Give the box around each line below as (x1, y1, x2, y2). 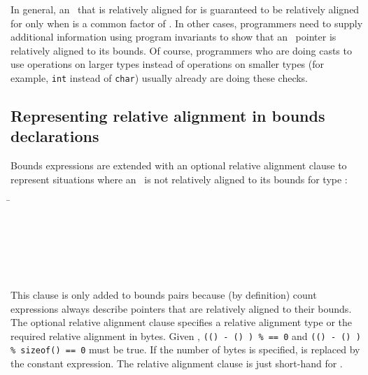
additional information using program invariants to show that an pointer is (10, 29, 337, 44)
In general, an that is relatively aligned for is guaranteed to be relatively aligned (10, 2, 360, 16)
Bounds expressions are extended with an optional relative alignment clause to (10, 158, 347, 173)
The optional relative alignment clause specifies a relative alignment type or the (10, 315, 352, 330)
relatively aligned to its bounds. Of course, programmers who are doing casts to (10, 43, 352, 57)
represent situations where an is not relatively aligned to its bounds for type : (10, 171, 348, 186)
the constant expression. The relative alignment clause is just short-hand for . (10, 356, 343, 371)
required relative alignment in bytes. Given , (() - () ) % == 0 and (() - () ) (10, 328, 361, 343)
